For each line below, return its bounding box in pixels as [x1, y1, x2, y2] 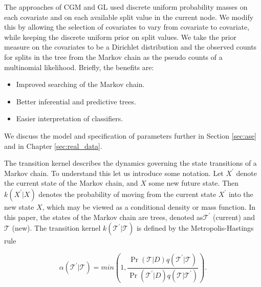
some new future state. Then [148, 178, 239, 188]
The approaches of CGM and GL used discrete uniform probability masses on [4, 2, 248, 12]
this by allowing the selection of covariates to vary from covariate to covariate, [4, 21, 250, 32]
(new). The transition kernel [12, 223, 101, 233]
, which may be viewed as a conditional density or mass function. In [42, 201, 256, 212]
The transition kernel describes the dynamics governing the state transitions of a [4, 158, 257, 168]
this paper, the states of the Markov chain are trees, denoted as [4, 211, 203, 222]
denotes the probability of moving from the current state [38, 188, 216, 199]
